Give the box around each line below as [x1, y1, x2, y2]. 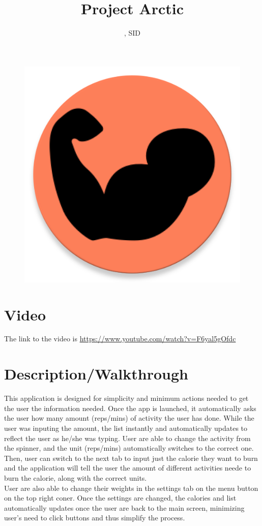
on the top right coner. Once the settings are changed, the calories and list [4, 492, 237, 503]
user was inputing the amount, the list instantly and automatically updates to [4, 422, 248, 433]
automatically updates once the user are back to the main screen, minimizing [4, 502, 245, 513]
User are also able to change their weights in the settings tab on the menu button [4, 482, 258, 493]
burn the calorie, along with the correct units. [4, 472, 147, 483]
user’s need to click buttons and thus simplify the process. [4, 512, 185, 523]
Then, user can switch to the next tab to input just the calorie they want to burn [4, 452, 258, 463]
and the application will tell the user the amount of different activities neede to [4, 462, 251, 473]
